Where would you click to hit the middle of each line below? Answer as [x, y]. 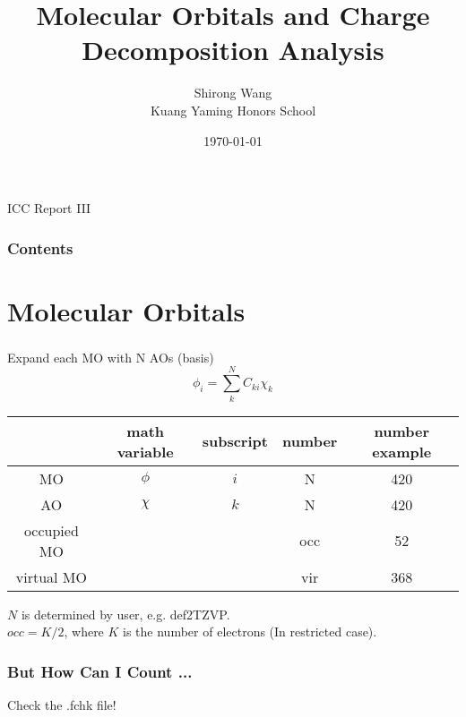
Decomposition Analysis [233, 50]
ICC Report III [49, 208]
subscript [235, 441]
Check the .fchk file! [62, 704]
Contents [40, 248]
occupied [51, 530]
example [402, 451]
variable [145, 451]
